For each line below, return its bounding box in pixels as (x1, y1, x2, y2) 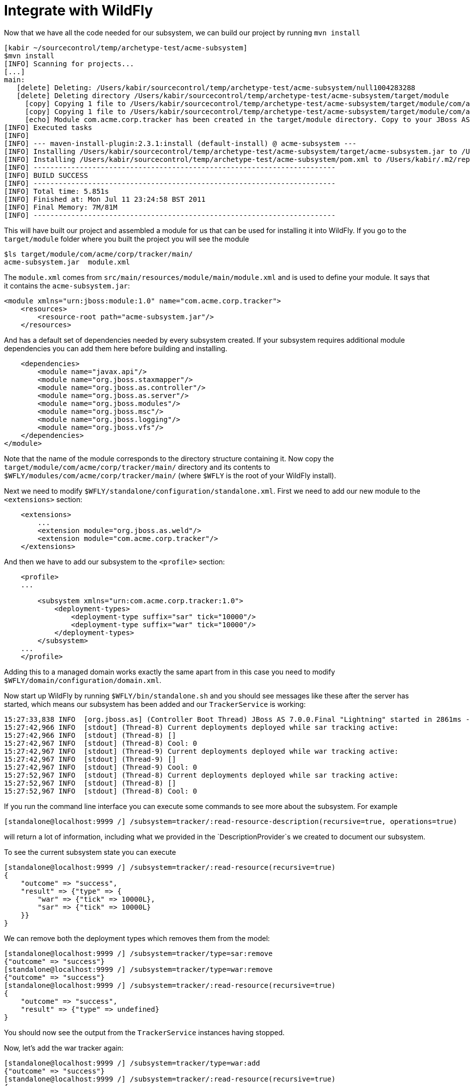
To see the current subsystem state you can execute (4, 847, 176, 856)
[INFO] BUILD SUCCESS (4, 171, 88, 179)
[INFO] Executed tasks (4, 123, 93, 132)
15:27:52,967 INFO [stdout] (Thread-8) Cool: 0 (4, 787, 197, 795)
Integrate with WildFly (4, 2, 153, 19)
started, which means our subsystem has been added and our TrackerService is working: (4, 699, 306, 708)
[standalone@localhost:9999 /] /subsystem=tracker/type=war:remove (4, 965, 273, 973)
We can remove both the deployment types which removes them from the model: (4, 934, 270, 943)
